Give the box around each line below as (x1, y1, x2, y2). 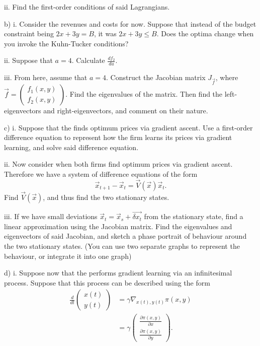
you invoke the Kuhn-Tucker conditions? (4, 38, 129, 48)
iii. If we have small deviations (4, 211, 98, 222)
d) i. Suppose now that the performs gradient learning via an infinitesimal (4, 267, 232, 278)
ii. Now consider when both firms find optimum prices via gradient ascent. (4, 159, 233, 169)
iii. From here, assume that (4, 72, 88, 83)
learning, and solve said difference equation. (4, 142, 139, 152)
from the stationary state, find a (144, 211, 243, 222)
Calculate (76, 55, 105, 65)
